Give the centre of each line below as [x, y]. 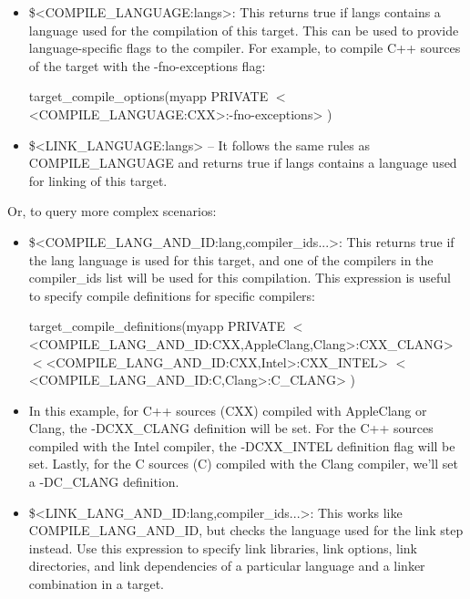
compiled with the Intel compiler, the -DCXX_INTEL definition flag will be [242, 445]
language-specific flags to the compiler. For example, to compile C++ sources [245, 48]
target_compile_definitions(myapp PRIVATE [157, 326]
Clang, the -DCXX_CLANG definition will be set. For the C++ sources [231, 428]
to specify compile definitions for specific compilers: [172, 295]
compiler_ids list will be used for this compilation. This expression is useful [240, 278]
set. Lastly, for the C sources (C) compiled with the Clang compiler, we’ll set [243, 464]
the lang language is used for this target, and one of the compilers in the [231, 259]
